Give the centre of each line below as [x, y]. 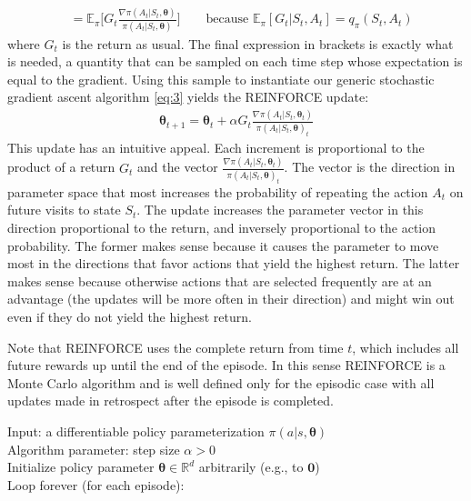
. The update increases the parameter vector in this [280, 210]
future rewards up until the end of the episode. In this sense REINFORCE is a [226, 365]
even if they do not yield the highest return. [130, 316]
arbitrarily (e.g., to [251, 467]
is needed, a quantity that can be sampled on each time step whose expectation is [235, 61]
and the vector [178, 167]
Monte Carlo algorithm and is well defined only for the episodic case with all [221, 382]
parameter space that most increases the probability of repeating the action [218, 191]
